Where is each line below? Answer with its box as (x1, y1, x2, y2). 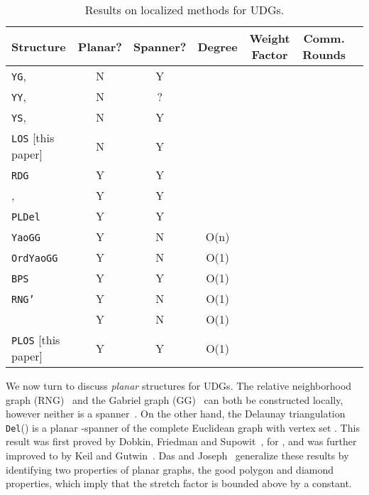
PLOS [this (11, 331, 60, 348)
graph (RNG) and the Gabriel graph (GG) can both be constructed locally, (6, 392, 343, 407)
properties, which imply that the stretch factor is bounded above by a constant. (6, 476, 352, 491)
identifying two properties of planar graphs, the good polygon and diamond (6, 462, 334, 477)
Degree (197, 38, 238, 55)
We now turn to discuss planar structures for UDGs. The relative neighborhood (6, 378, 352, 393)
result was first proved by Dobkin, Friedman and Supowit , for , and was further (6, 434, 357, 449)
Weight (249, 30, 290, 46)
